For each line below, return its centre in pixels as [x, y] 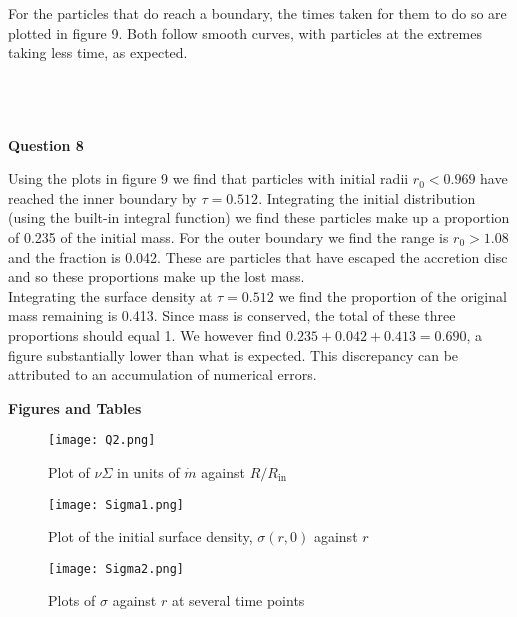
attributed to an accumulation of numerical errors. [162, 374]
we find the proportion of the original [392, 295]
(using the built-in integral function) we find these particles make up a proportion [259, 217]
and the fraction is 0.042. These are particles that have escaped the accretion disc [258, 256]
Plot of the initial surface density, [150, 536]
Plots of [72, 600]
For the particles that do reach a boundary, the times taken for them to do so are [257, 13]
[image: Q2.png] [102, 440]
